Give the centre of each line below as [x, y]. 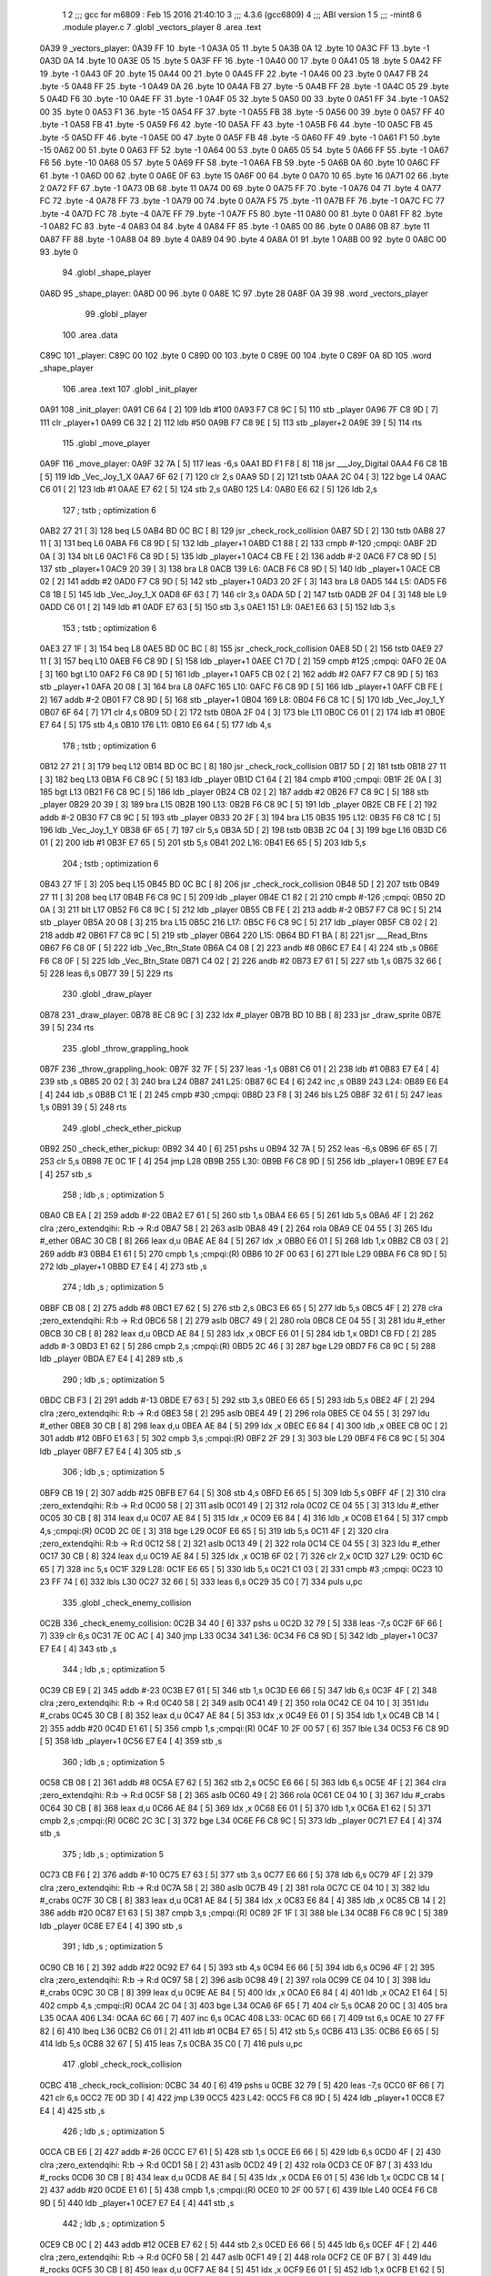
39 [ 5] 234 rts [67, 1028]
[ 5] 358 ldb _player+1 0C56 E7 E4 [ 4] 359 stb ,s [131, 1741]
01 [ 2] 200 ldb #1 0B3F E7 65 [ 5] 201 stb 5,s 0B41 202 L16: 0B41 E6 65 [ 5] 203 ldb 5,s [203, 843]
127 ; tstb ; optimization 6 [109, 510]
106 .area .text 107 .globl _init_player [130, 389]
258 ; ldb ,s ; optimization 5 [113, 1195]
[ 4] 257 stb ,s [66, 1174]
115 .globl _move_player [106, 442]
